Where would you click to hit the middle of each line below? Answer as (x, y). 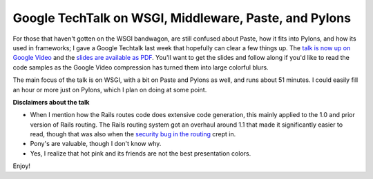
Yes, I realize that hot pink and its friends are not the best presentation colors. (141, 153)
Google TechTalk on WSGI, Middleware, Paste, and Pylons (182, 18)
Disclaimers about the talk (51, 102)
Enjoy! (22, 166)
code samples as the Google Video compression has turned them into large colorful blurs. (141, 67)
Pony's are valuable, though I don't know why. (96, 144)
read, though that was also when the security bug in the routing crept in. (133, 134)
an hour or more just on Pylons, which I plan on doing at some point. (110, 89)
